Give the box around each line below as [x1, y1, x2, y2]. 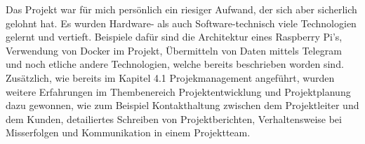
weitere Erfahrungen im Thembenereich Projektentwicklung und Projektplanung [6, 84, 351, 99]
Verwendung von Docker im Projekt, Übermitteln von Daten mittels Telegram [6, 43, 342, 57]
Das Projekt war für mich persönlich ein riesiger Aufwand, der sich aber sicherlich [6, 2, 357, 16]
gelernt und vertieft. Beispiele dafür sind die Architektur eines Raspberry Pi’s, [6, 29, 343, 44]
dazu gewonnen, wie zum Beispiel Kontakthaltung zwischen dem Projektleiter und [6, 98, 359, 113]
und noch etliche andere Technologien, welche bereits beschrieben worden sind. [6, 57, 344, 71]
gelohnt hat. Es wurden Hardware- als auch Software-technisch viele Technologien [6, 15, 357, 30]
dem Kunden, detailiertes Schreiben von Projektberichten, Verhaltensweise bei [6, 111, 342, 126]
